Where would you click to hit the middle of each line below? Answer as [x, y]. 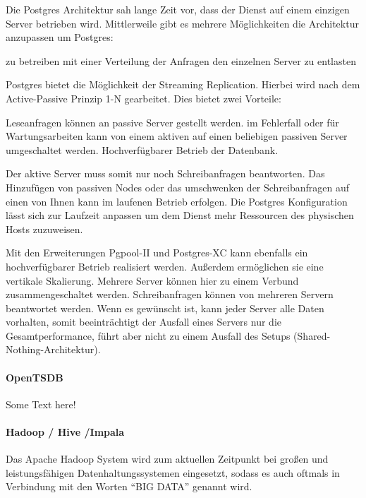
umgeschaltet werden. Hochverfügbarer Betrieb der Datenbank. [142, 149]
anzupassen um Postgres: [60, 37]
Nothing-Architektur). [53, 349]
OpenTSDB [35, 377]
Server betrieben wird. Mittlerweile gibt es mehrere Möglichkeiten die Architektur [182, 23]
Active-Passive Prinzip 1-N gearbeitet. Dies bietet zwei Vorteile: [144, 98]
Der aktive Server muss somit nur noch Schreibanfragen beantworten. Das [165, 173]
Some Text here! [41, 404]
